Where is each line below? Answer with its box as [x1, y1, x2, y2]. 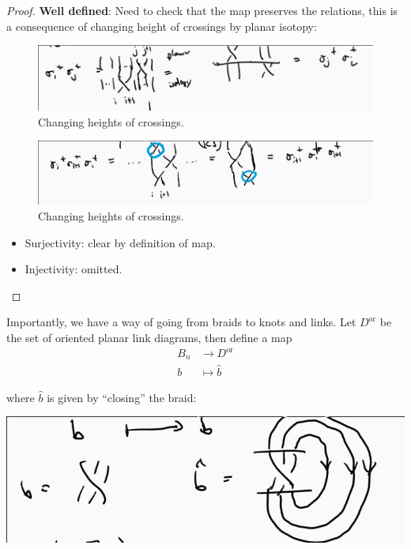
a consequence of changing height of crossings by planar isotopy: [6, 17, 317, 34]
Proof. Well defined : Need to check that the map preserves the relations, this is [6, 2, 398, 18]
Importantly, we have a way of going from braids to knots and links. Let [6, 314, 356, 330]
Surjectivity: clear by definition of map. [25, 234, 216, 250]
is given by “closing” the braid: [47, 389, 197, 405]
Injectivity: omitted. [25, 261, 123, 277]
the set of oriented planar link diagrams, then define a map [6, 329, 292, 345]
